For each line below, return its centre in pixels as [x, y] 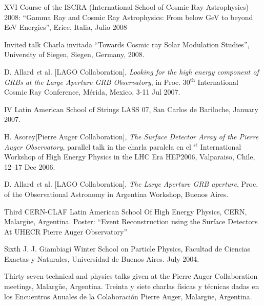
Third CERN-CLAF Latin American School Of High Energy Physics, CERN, [126, 211]
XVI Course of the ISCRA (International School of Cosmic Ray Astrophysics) [126, 7]
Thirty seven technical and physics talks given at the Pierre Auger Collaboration [131, 276]
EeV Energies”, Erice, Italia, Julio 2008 [66, 27]
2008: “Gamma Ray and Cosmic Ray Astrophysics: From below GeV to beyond [129, 17]
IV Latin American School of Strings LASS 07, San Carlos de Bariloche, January [131, 109]
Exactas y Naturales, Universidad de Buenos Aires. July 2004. [102, 258]
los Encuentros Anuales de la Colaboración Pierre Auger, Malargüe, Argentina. [128, 296]
